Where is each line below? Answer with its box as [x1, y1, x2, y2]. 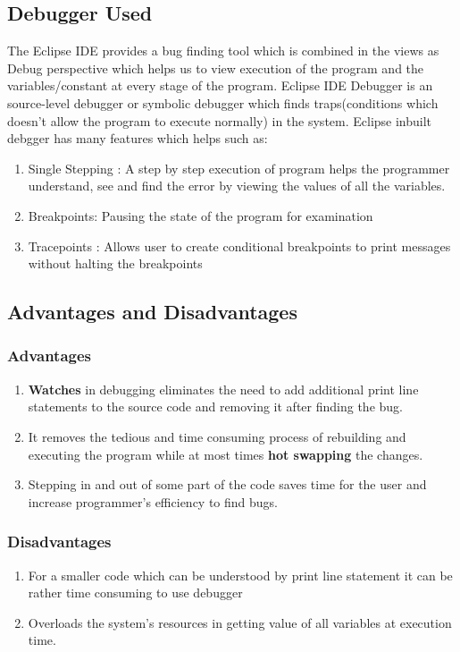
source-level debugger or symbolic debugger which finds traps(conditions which [7, 93, 439, 112]
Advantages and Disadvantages [7, 298, 297, 326]
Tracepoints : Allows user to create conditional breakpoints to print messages [28, 236, 451, 255]
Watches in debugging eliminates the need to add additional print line [28, 379, 419, 398]
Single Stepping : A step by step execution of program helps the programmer [28, 158, 450, 177]
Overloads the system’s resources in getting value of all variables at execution [28, 613, 452, 631]
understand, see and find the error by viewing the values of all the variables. [28, 176, 446, 195]
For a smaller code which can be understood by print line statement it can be [28, 565, 453, 584]
